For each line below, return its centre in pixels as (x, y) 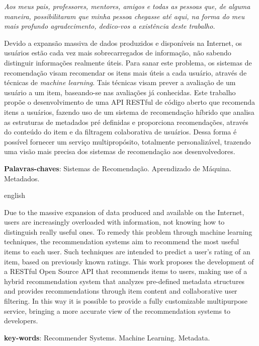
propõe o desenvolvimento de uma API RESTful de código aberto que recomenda (129, 102)
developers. (21, 321)
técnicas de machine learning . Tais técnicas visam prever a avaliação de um (120, 82)
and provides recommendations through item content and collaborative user (121, 291)
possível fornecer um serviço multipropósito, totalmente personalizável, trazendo (127, 141)
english (15, 195)
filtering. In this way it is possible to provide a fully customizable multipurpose (126, 301)
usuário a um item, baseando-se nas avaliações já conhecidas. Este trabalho (120, 92)
